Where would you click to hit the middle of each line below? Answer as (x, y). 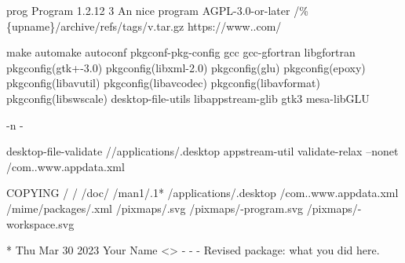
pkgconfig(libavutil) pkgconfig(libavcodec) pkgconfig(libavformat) (163, 83)
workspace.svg (40, 223)
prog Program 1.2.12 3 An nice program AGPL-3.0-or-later (148, 10)
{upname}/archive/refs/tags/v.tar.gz (95, 26)
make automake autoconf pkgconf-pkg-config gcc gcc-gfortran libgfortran (181, 52)
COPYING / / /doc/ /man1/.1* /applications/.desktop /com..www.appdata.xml (202, 193)
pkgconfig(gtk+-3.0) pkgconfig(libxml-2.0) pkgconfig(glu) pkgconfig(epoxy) (186, 67)
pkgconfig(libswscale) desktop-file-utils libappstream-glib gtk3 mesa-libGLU (188, 98)
